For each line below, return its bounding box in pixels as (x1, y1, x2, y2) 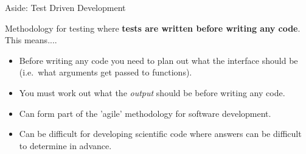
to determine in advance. (19, 139, 112, 152)
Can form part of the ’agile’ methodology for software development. (19, 107, 271, 119)
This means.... (5, 33, 57, 46)
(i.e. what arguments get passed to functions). (19, 66, 192, 79)
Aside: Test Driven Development (5, 1, 126, 13)
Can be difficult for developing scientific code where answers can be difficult (19, 127, 302, 140)
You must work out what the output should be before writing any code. (19, 86, 285, 99)
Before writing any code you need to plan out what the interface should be (19, 54, 298, 66)
